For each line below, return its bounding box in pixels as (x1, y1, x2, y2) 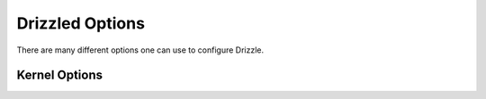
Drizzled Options (16, 13, 146, 33)
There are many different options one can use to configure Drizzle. (16, 45, 265, 55)
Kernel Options (16, 68, 103, 83)
